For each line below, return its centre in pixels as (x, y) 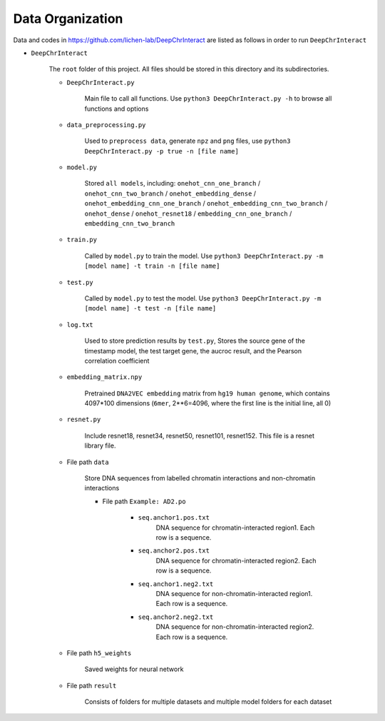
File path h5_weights (99, 652)
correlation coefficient (117, 360)
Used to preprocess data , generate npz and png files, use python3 (188, 141)
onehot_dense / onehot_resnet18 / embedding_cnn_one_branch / (188, 213)
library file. (100, 445)
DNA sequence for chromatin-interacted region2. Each (236, 560)
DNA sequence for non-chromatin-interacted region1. (234, 593)
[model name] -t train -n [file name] (152, 266)
